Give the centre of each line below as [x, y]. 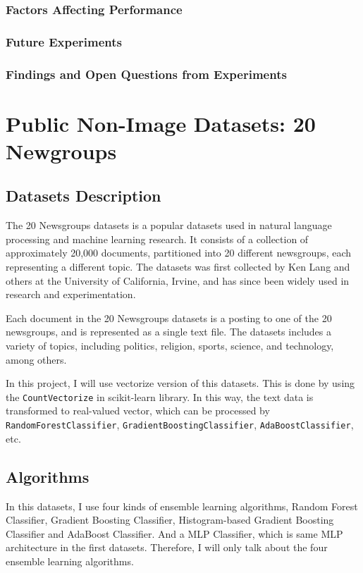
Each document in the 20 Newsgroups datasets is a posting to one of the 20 [169, 318]
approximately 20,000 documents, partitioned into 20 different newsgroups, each [179, 253]
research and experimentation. [71, 294]
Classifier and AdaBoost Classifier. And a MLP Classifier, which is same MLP [174, 533]
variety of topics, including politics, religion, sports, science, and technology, [170, 346]
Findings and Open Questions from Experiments [146, 74]
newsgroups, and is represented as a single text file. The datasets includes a [168, 332]
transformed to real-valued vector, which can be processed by [138, 411]
